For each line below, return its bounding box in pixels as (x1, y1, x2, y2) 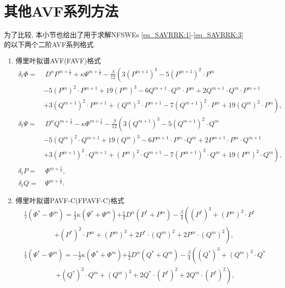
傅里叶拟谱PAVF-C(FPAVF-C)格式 (15, 195, 125, 205)
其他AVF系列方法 (4, 1, 119, 21)
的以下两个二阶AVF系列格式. (4, 39, 96, 49)
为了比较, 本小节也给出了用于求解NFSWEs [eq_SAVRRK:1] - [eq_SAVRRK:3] (4, 29, 243, 40)
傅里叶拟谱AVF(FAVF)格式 (15, 55, 101, 66)
